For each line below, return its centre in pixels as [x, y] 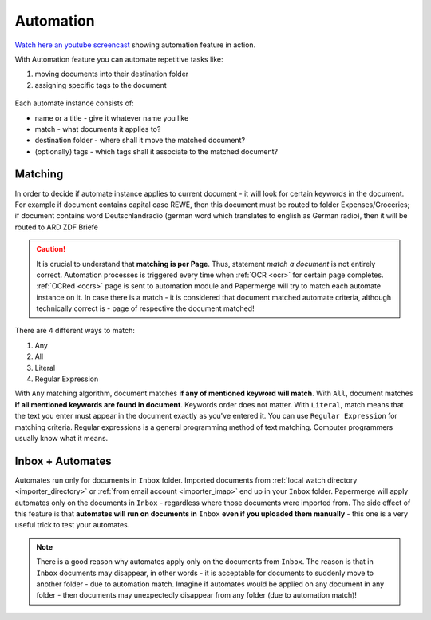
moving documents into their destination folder [112, 74]
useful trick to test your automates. [72, 525]
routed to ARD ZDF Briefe [57, 227]
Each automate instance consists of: [75, 103]
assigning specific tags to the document [101, 85]
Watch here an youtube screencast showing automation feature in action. [135, 45]
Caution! [51, 249]
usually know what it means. [61, 438]
